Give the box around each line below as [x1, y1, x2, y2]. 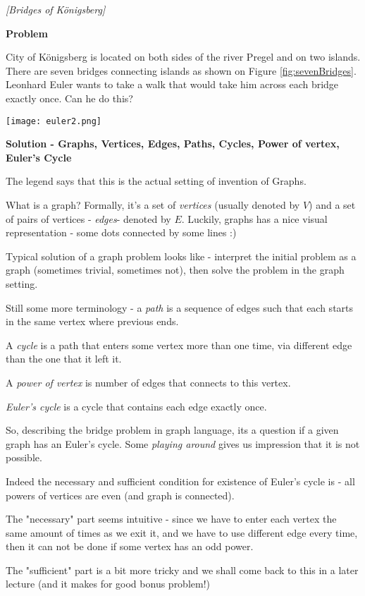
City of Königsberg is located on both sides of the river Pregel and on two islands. [6, 49, 361, 64]
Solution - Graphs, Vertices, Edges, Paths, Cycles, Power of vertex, [6, 136, 340, 151]
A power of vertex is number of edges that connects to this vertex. [6, 375, 291, 389]
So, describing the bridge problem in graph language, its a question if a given [6, 422, 339, 437]
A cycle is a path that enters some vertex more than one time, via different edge [6, 337, 352, 352]
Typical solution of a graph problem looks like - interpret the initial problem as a [6, 248, 357, 263]
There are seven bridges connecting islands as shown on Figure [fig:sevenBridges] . [6, 63, 357, 78]
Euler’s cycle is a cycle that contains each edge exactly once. [6, 399, 267, 413]
